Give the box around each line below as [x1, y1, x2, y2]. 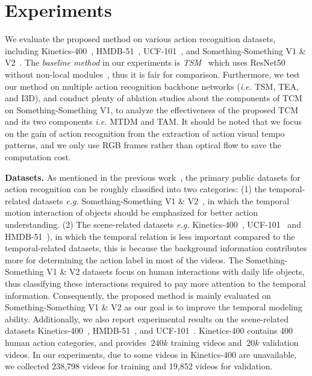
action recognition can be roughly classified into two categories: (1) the [5, 183, 266, 195]
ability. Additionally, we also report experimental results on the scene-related [5, 312, 289, 325]
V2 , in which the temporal [187, 194, 290, 207]
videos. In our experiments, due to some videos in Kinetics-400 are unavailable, [5, 348, 297, 360]
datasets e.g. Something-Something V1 [33, 194, 176, 207]
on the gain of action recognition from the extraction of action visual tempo [5, 127, 285, 139]
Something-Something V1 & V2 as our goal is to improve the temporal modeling [5, 301, 302, 313]
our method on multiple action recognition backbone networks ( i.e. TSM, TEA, [5, 80, 299, 92]
